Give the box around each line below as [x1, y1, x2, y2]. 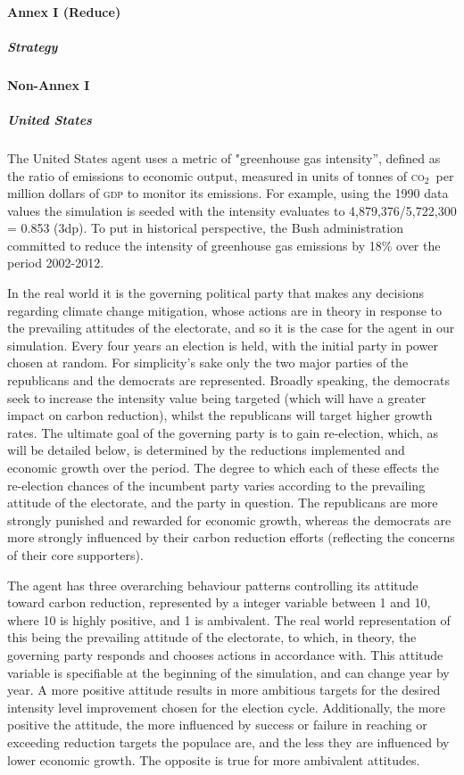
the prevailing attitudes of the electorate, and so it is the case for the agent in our [7, 318, 455, 337]
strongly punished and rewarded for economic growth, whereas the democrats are [7, 510, 452, 529]
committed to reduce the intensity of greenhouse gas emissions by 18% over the [7, 235, 441, 254]
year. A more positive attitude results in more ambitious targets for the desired [7, 680, 441, 699]
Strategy [7, 37, 58, 55]
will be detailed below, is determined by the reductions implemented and [7, 441, 405, 459]
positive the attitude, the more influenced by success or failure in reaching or [7, 715, 427, 734]
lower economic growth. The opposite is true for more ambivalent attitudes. [7, 750, 420, 769]
